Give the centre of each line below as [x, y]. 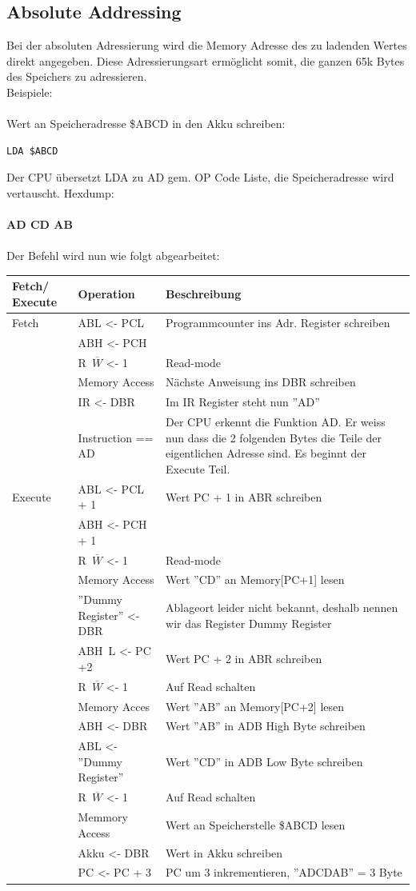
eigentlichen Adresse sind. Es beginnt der [266, 453]
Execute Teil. [198, 468]
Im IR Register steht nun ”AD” [243, 402]
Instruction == [116, 437]
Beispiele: [30, 92]
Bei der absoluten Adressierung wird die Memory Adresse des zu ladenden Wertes [207, 45]
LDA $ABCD [32, 151]
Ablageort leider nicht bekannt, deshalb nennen [282, 607]
